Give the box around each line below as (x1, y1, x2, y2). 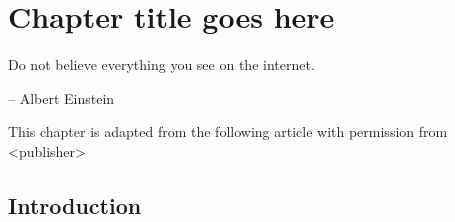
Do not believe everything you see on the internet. (8, 54, 315, 75)
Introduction (8, 189, 142, 220)
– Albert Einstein (8, 87, 115, 108)
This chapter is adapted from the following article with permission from (8, 121, 448, 142)
